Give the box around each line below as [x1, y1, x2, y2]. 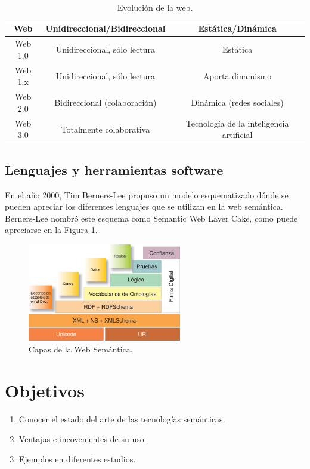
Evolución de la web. [117, 1, 193, 13]
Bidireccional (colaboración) [54, 96, 157, 109]
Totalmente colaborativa [61, 122, 150, 135]
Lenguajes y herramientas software [5, 160, 224, 179]
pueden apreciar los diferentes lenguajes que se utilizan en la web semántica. [5, 200, 283, 213]
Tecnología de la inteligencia [185, 117, 289, 129]
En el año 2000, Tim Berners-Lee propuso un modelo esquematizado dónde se [5, 188, 289, 201]
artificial [222, 128, 253, 141]
